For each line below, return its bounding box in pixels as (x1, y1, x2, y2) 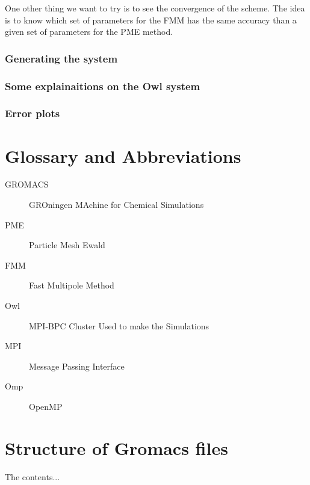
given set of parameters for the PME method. (5, 25, 173, 38)
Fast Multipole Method (29, 279, 114, 291)
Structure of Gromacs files (5, 435, 228, 460)
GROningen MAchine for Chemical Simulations (29, 198, 204, 211)
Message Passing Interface (29, 359, 125, 372)
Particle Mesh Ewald (29, 239, 105, 251)
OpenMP (29, 400, 63, 412)
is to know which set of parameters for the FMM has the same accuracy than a (5, 13, 297, 26)
